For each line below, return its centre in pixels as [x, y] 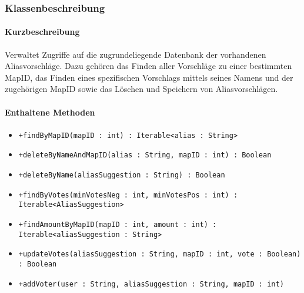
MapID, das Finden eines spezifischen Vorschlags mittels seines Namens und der [149, 77]
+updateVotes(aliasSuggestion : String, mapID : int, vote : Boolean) [160, 254]
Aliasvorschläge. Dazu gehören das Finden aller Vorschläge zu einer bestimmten [148, 66]
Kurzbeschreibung [42, 32]
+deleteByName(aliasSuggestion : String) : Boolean [122, 175]
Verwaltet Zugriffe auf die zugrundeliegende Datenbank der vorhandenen [136, 54]
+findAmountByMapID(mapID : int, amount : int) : [118, 225]
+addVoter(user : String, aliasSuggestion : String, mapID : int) [151, 284]
